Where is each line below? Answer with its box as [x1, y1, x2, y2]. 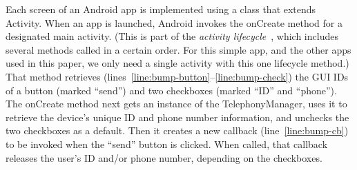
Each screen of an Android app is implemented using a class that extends [6, 2, 316, 16]
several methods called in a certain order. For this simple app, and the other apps [6, 42, 351, 56]
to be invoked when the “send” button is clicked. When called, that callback [6, 136, 328, 151]
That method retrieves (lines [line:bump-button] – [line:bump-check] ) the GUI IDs [6, 69, 349, 83]
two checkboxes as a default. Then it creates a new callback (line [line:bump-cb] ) [6, 123, 349, 138]
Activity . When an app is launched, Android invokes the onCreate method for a [6, 15, 342, 30]
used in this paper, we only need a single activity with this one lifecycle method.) [6, 56, 349, 70]
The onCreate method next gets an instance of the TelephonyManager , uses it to [6, 96, 347, 111]
